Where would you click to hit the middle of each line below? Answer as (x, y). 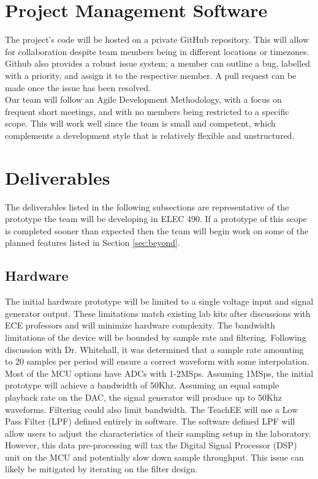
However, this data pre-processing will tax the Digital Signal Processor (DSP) (151, 445)
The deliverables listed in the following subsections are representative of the (147, 206)
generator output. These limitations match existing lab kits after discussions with (158, 313)
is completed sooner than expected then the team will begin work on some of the (157, 230)
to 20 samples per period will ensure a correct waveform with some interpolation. (157, 361)
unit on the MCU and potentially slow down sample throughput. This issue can (154, 457)
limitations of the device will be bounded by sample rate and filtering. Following (156, 337)
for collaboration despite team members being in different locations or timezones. (157, 51)
